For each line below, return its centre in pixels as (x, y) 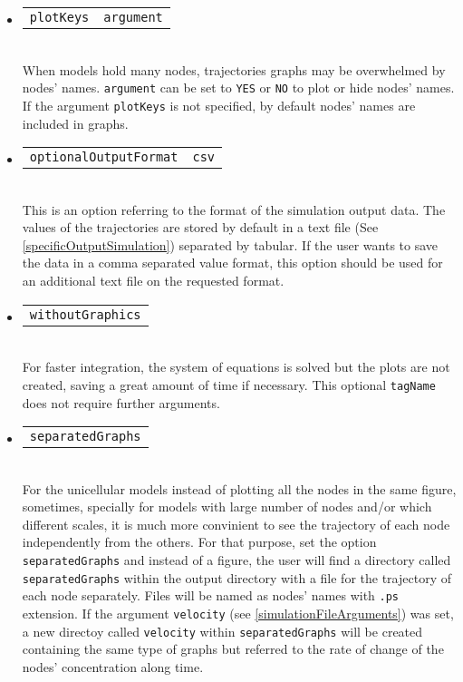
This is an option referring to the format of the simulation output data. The (234, 209)
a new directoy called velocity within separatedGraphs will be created (222, 631)
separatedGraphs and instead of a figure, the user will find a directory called (236, 560)
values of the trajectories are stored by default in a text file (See (200, 227)
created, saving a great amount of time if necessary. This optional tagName (229, 384)
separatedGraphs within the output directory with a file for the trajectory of (236, 577)
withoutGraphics (85, 314)
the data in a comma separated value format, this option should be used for (232, 263)
